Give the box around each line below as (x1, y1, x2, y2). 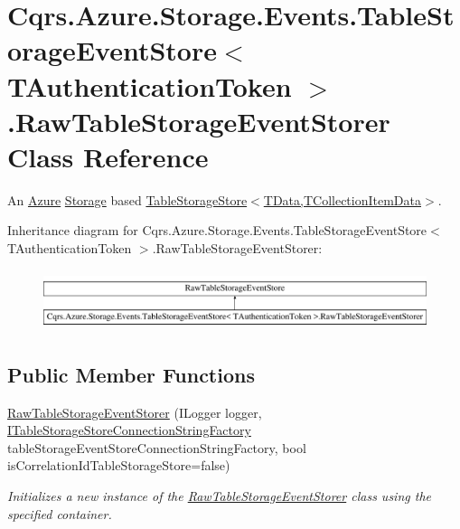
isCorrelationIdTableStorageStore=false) (7, 456, 230, 475)
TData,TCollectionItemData (263, 190, 421, 209)
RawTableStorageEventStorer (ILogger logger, (7, 402, 262, 421)
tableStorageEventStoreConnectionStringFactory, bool (7, 438, 306, 457)
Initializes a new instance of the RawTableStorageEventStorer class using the (7, 486, 431, 505)
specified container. (7, 504, 112, 523)
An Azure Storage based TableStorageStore (7, 190, 248, 209)
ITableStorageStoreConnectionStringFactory (7, 420, 251, 439)
